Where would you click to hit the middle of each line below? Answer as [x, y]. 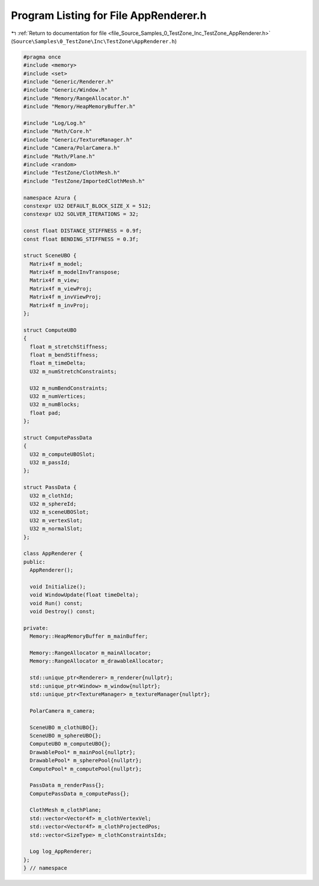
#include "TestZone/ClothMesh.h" [72, 173]
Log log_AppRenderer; [61, 851]
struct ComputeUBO [50, 330]
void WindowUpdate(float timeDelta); [84, 595]
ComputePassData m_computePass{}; [80, 793]
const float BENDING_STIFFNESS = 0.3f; [81, 239]
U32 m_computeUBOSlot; [63, 454]
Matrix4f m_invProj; [59, 305]
